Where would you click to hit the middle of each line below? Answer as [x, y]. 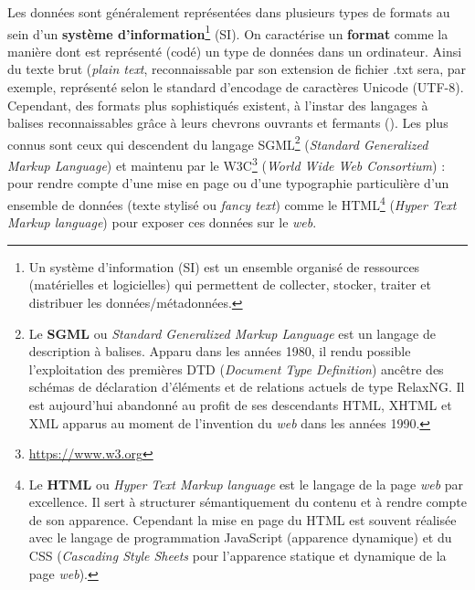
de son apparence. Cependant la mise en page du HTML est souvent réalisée [243, 519]
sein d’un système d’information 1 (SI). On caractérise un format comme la [228, 32]
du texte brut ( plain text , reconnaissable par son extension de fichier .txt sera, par [237, 69]
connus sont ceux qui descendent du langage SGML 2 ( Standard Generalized [218, 142]
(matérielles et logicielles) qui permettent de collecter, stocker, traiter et [230, 284]
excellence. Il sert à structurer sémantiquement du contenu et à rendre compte [248, 502]
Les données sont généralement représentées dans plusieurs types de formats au [229, 12]
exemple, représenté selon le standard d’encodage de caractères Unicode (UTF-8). [236, 87]
